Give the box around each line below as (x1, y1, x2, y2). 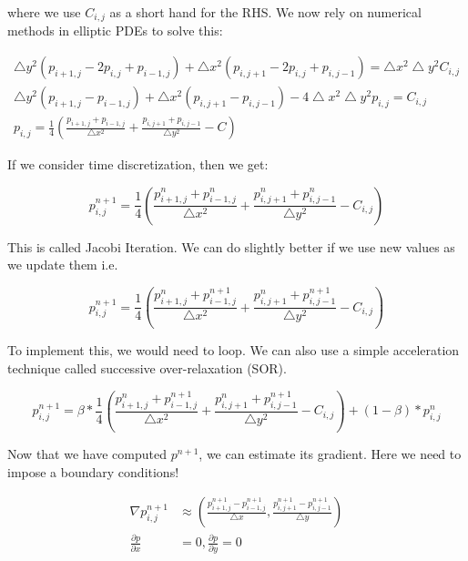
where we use (7, 3, 81, 21)
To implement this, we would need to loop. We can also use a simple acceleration (7, 341, 460, 360)
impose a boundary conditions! (7, 462, 179, 481)
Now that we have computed (7, 444, 167, 463)
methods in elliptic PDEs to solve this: (7, 21, 223, 40)
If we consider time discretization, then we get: (7, 155, 269, 174)
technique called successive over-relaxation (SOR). (7, 358, 287, 377)
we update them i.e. (7, 255, 118, 274)
